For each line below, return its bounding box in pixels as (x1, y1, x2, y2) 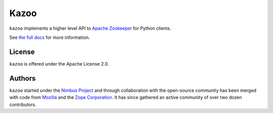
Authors (9, 74, 36, 83)
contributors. (9, 101, 36, 107)
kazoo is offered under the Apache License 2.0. (9, 61, 109, 67)
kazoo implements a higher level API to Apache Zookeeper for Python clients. (9, 25, 171, 31)
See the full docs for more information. (9, 34, 90, 40)
